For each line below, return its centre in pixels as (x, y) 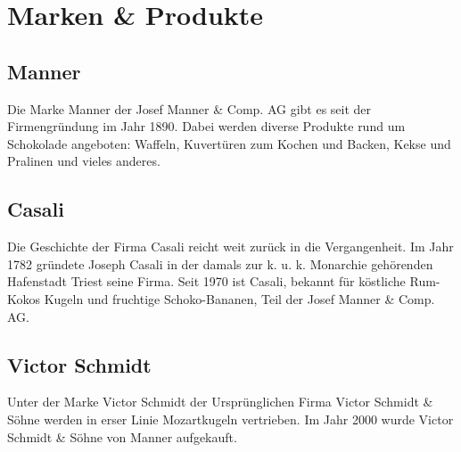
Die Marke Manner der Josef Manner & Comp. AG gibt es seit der (189, 108)
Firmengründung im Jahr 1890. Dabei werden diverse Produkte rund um (206, 126)
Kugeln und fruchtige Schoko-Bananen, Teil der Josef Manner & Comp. (239, 298)
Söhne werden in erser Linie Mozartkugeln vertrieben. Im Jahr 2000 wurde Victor (230, 419)
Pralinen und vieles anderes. (84, 161)
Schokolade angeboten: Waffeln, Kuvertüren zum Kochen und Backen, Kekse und (229, 143)
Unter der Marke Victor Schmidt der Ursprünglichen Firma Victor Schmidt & (220, 402)
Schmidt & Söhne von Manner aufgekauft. (122, 436)
